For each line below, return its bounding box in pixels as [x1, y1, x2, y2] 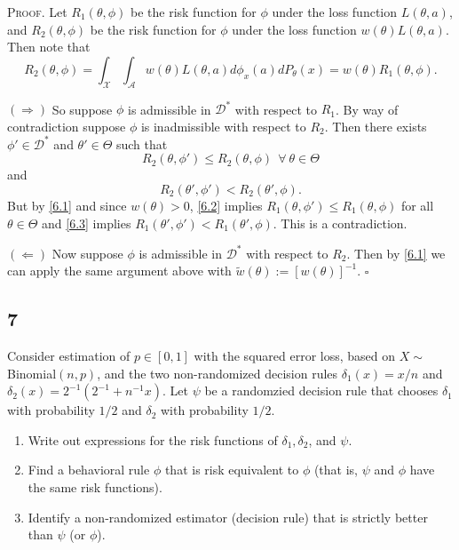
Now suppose [51, 243, 123, 262]
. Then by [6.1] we [346, 243, 446, 262]
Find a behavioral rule [28, 460, 150, 479]
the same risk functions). [28, 478, 162, 496]
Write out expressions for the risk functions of [28, 430, 278, 449]
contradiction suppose [7, 116, 126, 135]
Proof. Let [7, 3, 67, 20]
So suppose [51, 100, 113, 118]
